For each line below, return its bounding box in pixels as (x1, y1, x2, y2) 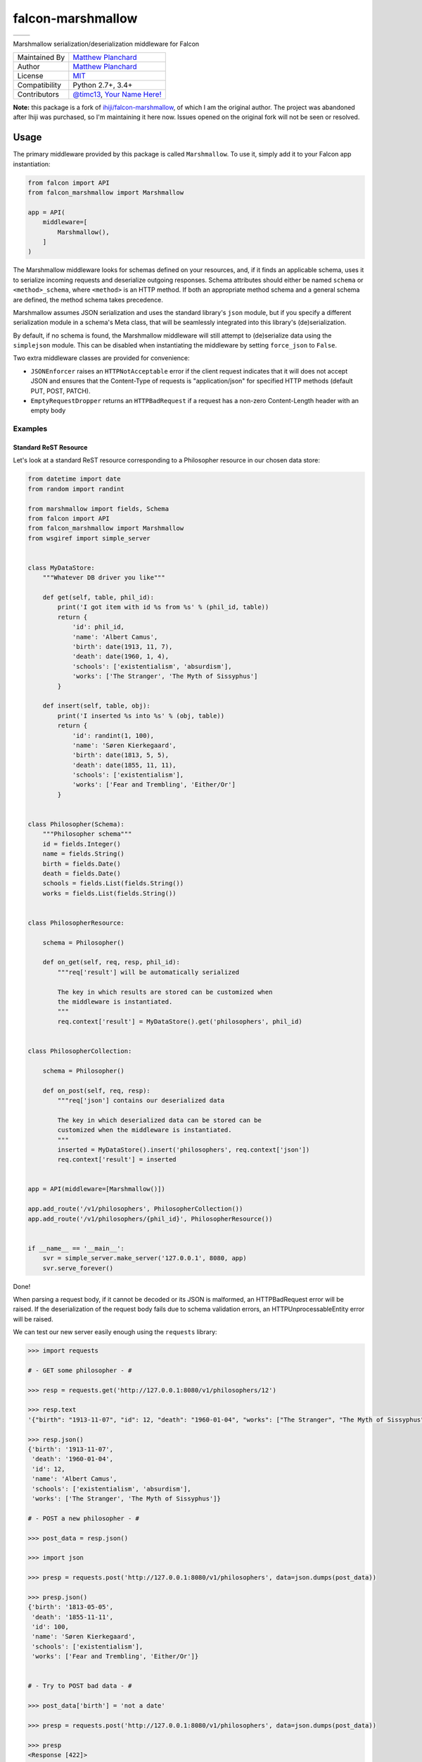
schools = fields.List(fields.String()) (42, 880, 184, 887)
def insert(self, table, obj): (42, 702, 151, 710)
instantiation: (13, 159, 51, 168)
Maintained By (17, 52, 65, 62)
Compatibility (17, 80, 62, 90)
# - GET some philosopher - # (27, 1366, 132, 1374)
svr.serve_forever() (42, 1264, 114, 1272)
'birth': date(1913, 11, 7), (72, 642, 173, 651)
